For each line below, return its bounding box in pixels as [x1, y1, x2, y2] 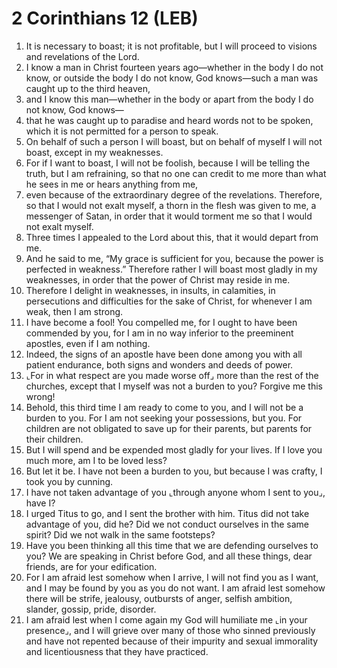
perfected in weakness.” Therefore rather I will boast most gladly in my [25, 263, 318, 275]
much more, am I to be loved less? [25, 454, 168, 466]
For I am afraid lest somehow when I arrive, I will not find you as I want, [25, 571, 319, 583]
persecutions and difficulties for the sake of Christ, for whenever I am [25, 295, 313, 307]
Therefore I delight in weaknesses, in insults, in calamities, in [25, 284, 276, 296]
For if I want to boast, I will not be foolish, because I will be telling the [25, 157, 311, 169]
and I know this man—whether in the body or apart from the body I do [25, 93, 314, 105]
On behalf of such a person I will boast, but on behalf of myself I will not [25, 135, 323, 147]
